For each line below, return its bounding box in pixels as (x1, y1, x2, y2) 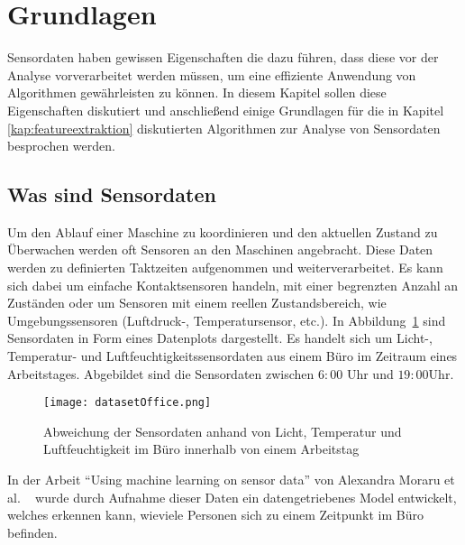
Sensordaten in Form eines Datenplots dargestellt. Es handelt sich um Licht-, (7, 328, 433, 347)
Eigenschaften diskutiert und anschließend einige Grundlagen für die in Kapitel (7, 100, 444, 119)
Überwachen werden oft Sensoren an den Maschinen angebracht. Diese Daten (7, 240, 433, 259)
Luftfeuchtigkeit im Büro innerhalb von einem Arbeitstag (43, 439, 360, 458)
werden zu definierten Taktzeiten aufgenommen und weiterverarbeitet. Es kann (7, 258, 443, 277)
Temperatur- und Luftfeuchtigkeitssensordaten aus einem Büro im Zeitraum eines (7, 346, 458, 365)
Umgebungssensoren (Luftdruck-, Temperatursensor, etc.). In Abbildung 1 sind (7, 310, 446, 329)
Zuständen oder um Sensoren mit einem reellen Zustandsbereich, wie (7, 293, 387, 312)
